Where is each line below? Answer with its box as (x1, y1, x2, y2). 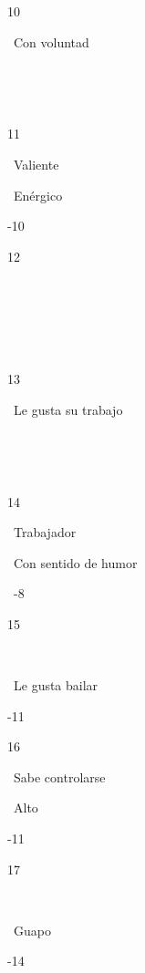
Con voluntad (13, 32, 89, 51)
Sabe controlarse (13, 767, 106, 786)
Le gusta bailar (13, 676, 98, 695)
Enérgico (13, 185, 63, 204)
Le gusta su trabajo (13, 399, 123, 419)
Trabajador (13, 523, 77, 542)
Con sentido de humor (13, 553, 138, 572)
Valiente (13, 154, 59, 173)
